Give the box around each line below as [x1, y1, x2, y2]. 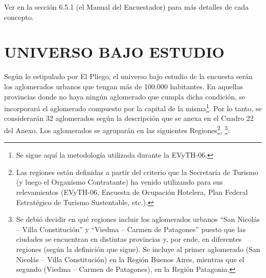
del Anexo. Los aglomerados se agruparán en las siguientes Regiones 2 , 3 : [4, 123, 230, 135]
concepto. [4, 11, 34, 22]
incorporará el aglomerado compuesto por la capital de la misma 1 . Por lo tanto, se [4, 102, 262, 113]
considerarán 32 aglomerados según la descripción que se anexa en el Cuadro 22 [4, 113, 254, 123]
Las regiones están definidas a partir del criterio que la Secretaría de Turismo [16, 166, 258, 177]
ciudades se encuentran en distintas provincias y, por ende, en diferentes [16, 234, 242, 244]
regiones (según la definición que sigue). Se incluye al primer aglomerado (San [16, 243, 260, 254]
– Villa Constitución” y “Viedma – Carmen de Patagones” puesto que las [16, 223, 246, 234]
